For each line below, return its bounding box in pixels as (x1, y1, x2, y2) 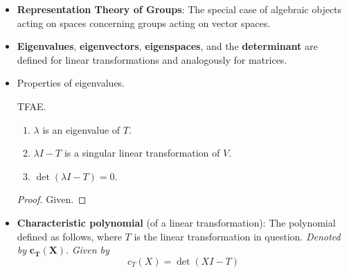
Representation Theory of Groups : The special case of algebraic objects (17, 2, 342, 16)
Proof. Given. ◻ (17, 192, 87, 206)
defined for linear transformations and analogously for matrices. (17, 52, 287, 67)
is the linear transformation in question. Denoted (134, 229, 341, 243)
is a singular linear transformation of (64, 146, 220, 160)
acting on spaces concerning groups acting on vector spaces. (17, 15, 271, 30)
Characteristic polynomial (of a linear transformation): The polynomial (17, 215, 336, 229)
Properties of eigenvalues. (17, 76, 125, 90)
